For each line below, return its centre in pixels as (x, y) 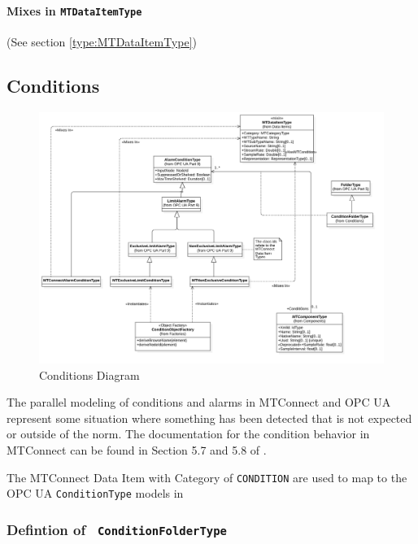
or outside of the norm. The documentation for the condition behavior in (188, 434)
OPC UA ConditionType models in (95, 493)
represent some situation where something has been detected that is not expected (209, 418)
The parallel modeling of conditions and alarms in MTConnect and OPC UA (199, 402)
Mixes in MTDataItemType (74, 10)
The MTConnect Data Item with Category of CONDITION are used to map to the (207, 477)
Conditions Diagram (89, 374)
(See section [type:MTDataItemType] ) (102, 41)
